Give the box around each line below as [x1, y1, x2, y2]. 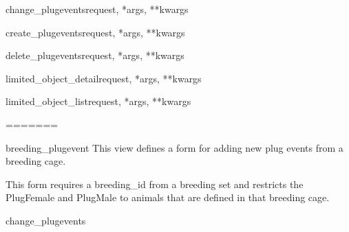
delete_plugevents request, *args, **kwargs [6, 48, 184, 62]
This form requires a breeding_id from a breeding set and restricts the [6, 176, 304, 191]
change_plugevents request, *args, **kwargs [6, 2, 189, 16]
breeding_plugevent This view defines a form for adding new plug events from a [6, 140, 343, 154]
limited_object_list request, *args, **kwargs [6, 94, 191, 108]
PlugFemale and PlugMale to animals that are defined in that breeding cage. [6, 190, 330, 205]
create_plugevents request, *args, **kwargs [6, 25, 185, 39]
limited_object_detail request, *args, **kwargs [6, 71, 202, 85]
